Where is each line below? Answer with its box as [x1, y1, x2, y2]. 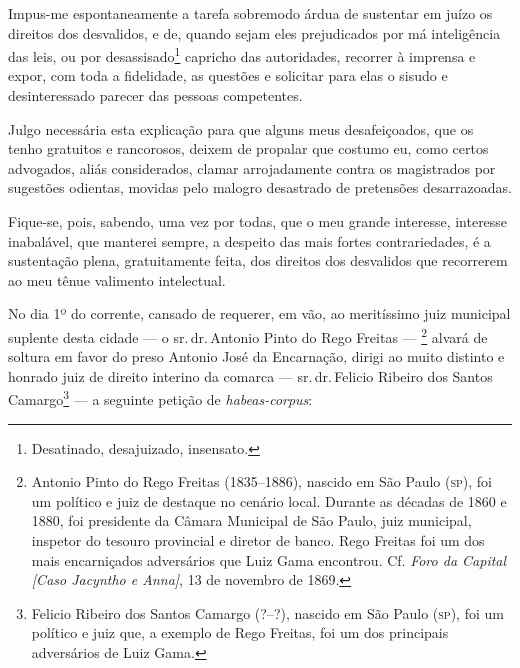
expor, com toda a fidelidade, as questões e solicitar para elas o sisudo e [8, 65, 448, 86]
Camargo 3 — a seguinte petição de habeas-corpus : [8, 386, 313, 410]
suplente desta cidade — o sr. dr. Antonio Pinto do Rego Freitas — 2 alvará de [8, 323, 488, 347]
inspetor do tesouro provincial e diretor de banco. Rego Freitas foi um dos [31, 530, 485, 551]
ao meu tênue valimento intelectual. [8, 269, 226, 290]
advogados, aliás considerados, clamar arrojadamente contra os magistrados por [8, 157, 496, 178]
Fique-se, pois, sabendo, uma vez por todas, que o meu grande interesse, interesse [8, 211, 508, 231]
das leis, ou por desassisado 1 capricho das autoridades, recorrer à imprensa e [8, 43, 476, 66]
